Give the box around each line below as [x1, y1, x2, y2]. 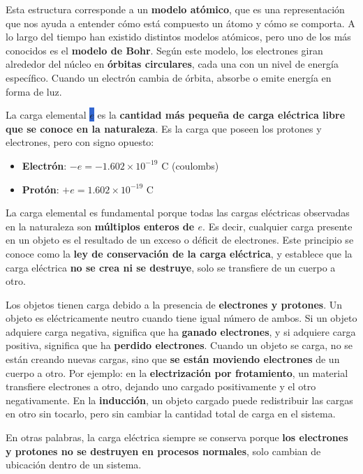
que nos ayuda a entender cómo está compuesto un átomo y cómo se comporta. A [6, 15, 355, 30]
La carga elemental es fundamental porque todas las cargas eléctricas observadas [6, 205, 350, 220]
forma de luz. [6, 84, 62, 98]
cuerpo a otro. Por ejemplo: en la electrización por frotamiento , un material [6, 365, 348, 380]
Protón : [22, 182, 59, 196]
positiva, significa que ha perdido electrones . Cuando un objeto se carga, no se [6, 338, 353, 353]
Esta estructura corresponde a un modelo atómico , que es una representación [6, 2, 345, 16]
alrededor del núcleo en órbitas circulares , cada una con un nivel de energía [6, 57, 339, 71]
